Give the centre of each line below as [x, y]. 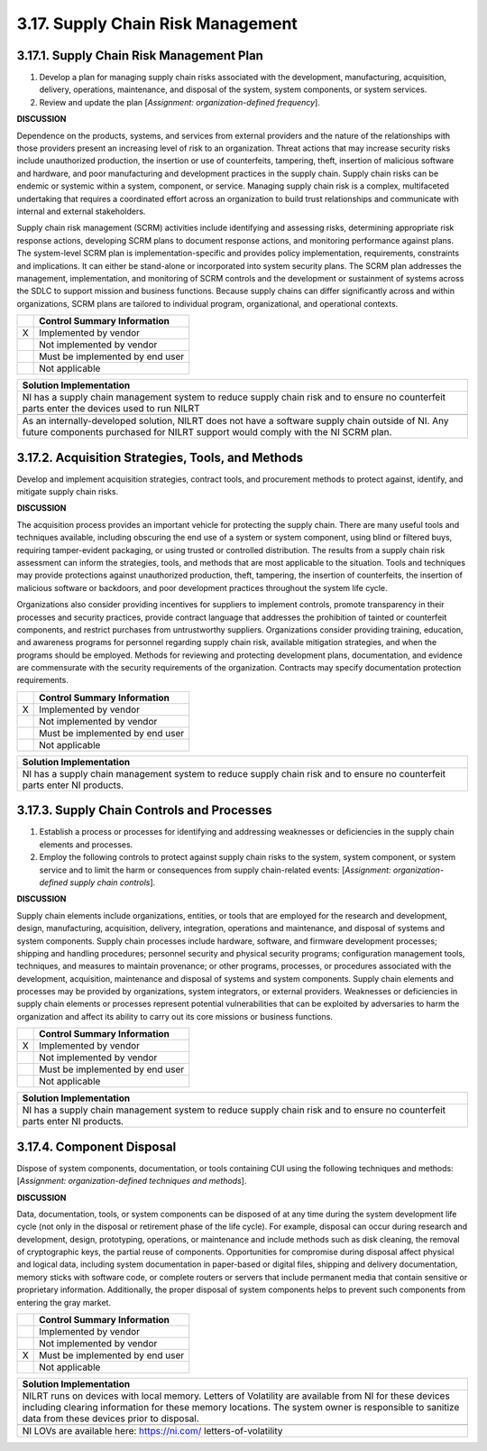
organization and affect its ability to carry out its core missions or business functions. [175, 1016]
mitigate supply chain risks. [68, 491]
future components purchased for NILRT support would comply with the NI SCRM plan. [207, 432]
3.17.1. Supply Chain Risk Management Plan [140, 55]
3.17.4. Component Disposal [96, 1146]
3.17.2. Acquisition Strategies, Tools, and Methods [160, 457]
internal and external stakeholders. [81, 211]
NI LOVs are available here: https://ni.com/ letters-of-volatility [152, 1431]
